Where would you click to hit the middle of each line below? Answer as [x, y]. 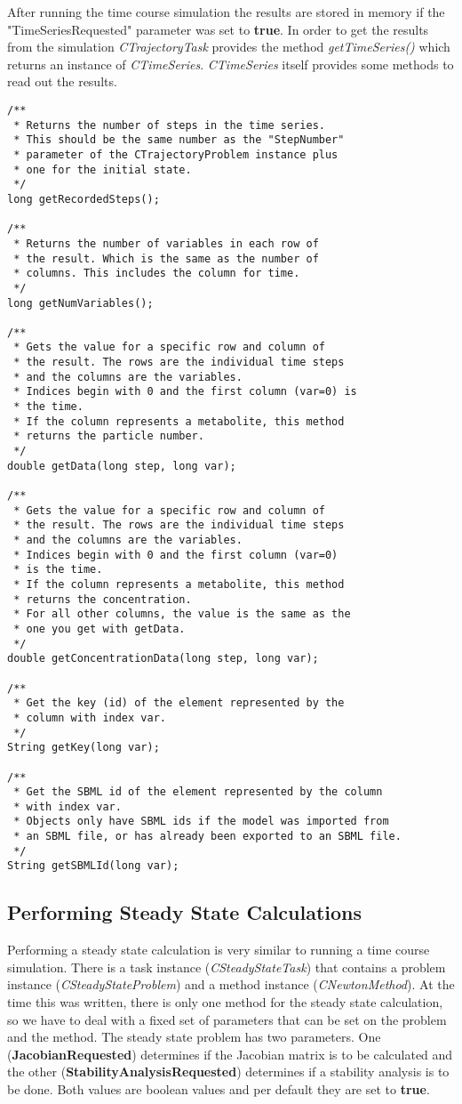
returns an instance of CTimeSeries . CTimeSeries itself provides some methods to [231, 64]
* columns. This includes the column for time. [157, 274]
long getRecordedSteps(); [84, 199]
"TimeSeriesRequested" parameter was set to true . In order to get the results [218, 29]
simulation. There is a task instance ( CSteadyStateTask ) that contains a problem [227, 967]
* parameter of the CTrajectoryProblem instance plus [176, 154]
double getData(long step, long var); [122, 466]
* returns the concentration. [103, 599]
